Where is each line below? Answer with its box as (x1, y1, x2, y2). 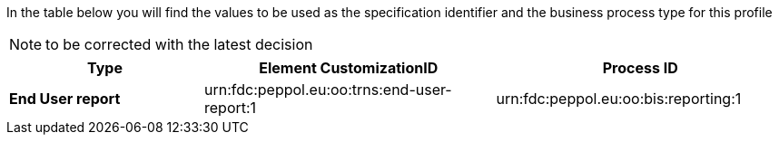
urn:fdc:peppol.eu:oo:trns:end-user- (204, 80, 452, 99)
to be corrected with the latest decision (45, 35, 313, 53)
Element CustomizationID (259, 59, 439, 77)
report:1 (204, 99, 257, 117)
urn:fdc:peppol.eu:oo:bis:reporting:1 (496, 90, 742, 108)
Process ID (602, 59, 678, 77)
